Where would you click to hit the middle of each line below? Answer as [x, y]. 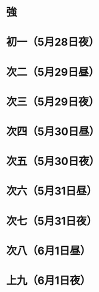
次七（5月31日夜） [52, 221]
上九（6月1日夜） [49, 280]
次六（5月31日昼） [52, 191]
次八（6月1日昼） [49, 251]
